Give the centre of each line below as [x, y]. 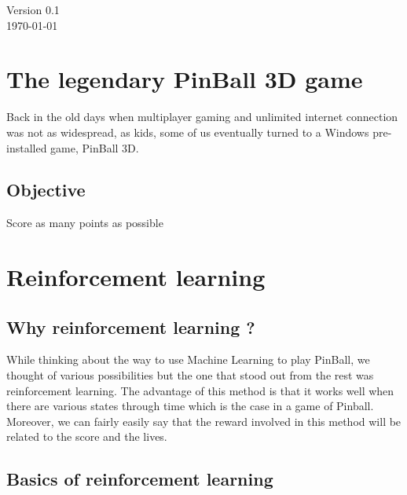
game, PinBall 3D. [95, 147]
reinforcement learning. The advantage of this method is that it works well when [200, 390]
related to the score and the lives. [87, 436]
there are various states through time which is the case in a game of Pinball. [190, 406]
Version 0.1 [33, 9]
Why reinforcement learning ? [131, 326]
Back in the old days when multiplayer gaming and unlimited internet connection [202, 117]
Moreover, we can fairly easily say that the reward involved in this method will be [204, 421]
